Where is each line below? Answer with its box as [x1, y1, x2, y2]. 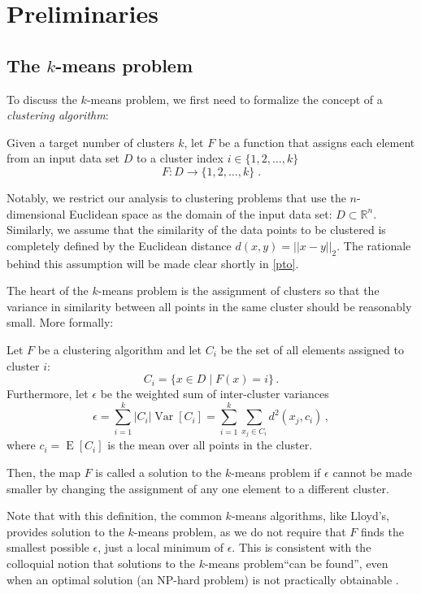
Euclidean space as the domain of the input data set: [69, 205, 332, 222]
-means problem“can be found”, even [204, 555, 388, 572]
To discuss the [7, 90, 77, 107]
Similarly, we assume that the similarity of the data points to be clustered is [7, 221, 386, 238]
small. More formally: [7, 314, 114, 331]
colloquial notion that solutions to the [7, 555, 195, 572]
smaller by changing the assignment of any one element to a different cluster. [7, 479, 389, 496]
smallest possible [7, 539, 89, 556]
